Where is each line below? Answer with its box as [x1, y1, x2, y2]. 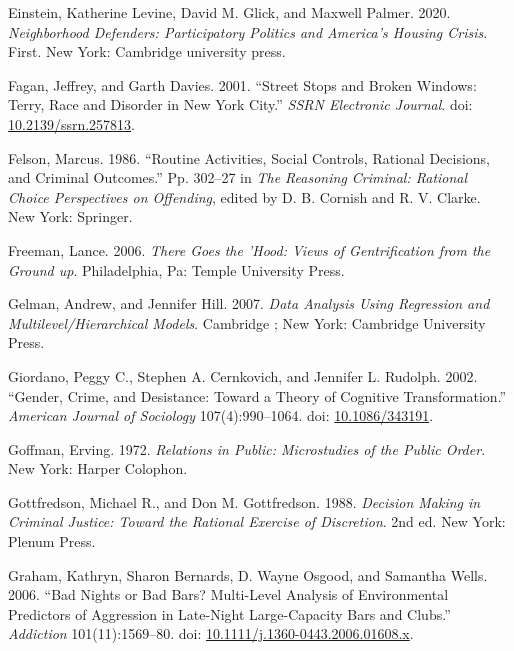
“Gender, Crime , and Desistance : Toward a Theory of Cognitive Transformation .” [8, 385, 507, 406]
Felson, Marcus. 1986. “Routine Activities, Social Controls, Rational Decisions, [8, 147, 491, 168]
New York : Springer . [8, 206, 133, 227]
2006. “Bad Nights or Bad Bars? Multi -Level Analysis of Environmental [8, 584, 449, 605]
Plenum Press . [8, 531, 96, 552]
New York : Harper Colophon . [8, 458, 188, 479]
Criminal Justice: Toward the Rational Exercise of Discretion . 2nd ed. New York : [8, 511, 506, 532]
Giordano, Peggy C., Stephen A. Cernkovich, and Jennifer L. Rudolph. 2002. [8, 365, 478, 386]
